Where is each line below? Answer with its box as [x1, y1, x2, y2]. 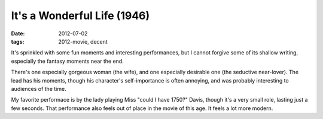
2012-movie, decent [58, 38, 108, 45]
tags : [11, 38, 25, 45]
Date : [11, 30, 25, 37]
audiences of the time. [11, 85, 66, 92]
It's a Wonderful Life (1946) [11, 9, 150, 22]
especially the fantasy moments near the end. [11, 57, 124, 65]
